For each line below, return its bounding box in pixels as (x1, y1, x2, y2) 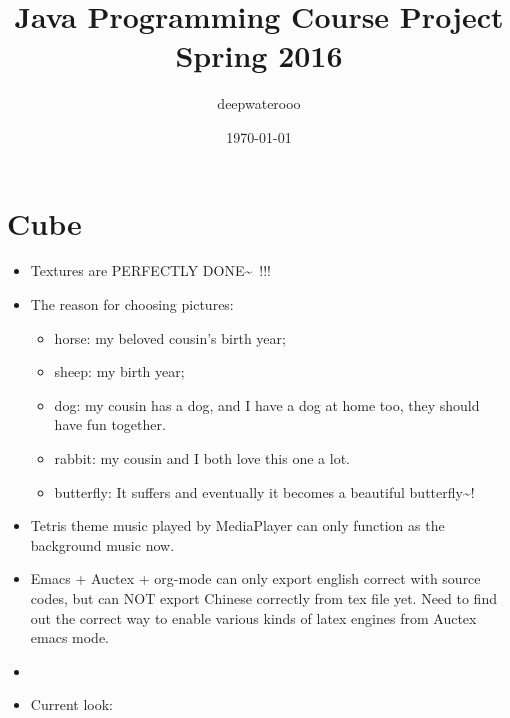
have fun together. (54, 414, 166, 435)
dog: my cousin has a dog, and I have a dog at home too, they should (54, 394, 480, 415)
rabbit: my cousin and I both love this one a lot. (54, 448, 350, 468)
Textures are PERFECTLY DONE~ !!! (30, 260, 271, 281)
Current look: (30, 694, 113, 715)
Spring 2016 (175, 35, 343, 76)
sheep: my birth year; (54, 361, 185, 382)
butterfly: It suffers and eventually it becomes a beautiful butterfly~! (54, 481, 475, 502)
